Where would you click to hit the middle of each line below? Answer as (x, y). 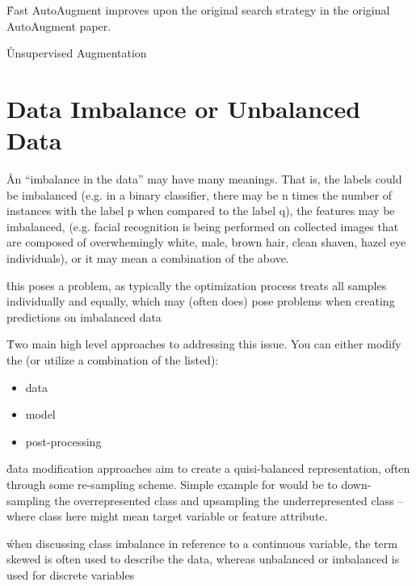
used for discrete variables (71, 574)
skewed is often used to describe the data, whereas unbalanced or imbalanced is (203, 559)
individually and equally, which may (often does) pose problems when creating (201, 301)
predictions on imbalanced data (84, 316)
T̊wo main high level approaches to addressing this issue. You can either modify (204, 344)
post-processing (63, 441)
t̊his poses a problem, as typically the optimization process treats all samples (197, 285)
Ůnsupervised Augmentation (77, 53)
